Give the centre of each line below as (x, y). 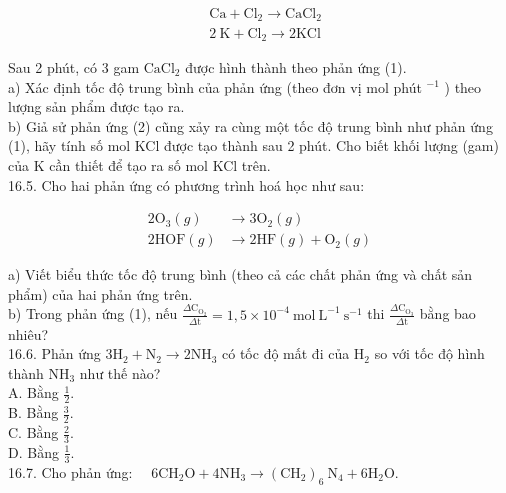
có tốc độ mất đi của (286, 353)
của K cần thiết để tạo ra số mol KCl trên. (139, 164)
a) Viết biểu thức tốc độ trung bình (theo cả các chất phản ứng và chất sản (240, 274)
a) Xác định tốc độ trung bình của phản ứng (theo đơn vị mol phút (215, 86)
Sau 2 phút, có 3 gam (74, 66)
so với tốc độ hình (429, 353)
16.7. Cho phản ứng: (70, 471)
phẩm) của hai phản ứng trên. (100, 293)
